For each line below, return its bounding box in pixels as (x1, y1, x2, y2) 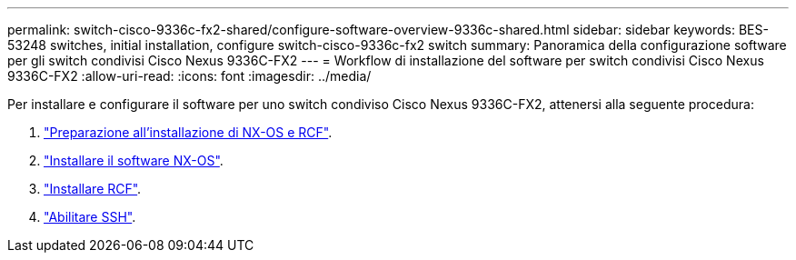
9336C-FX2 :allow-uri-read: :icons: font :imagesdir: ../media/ (7, 68, 372, 84)
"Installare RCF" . (44, 181, 142, 196)
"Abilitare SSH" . (44, 209, 136, 225)
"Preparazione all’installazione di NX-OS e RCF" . (44, 125, 333, 140)
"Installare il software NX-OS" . (44, 153, 224, 168)
